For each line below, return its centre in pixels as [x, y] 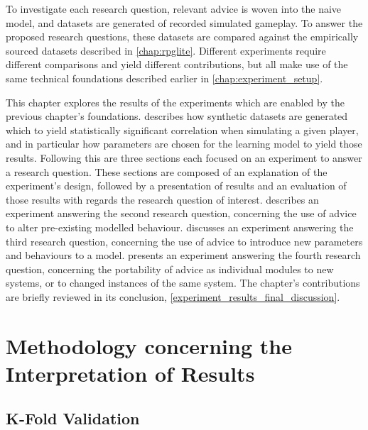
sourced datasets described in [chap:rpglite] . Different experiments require [166, 50]
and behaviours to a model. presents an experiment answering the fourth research [183, 255]
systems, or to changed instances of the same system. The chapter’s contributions [183, 283]
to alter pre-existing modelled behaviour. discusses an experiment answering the [180, 227]
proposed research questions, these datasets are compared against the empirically [182, 37]
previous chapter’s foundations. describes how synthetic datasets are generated [177, 116]
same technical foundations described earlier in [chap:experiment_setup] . [164, 78]
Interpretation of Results [130, 373]
